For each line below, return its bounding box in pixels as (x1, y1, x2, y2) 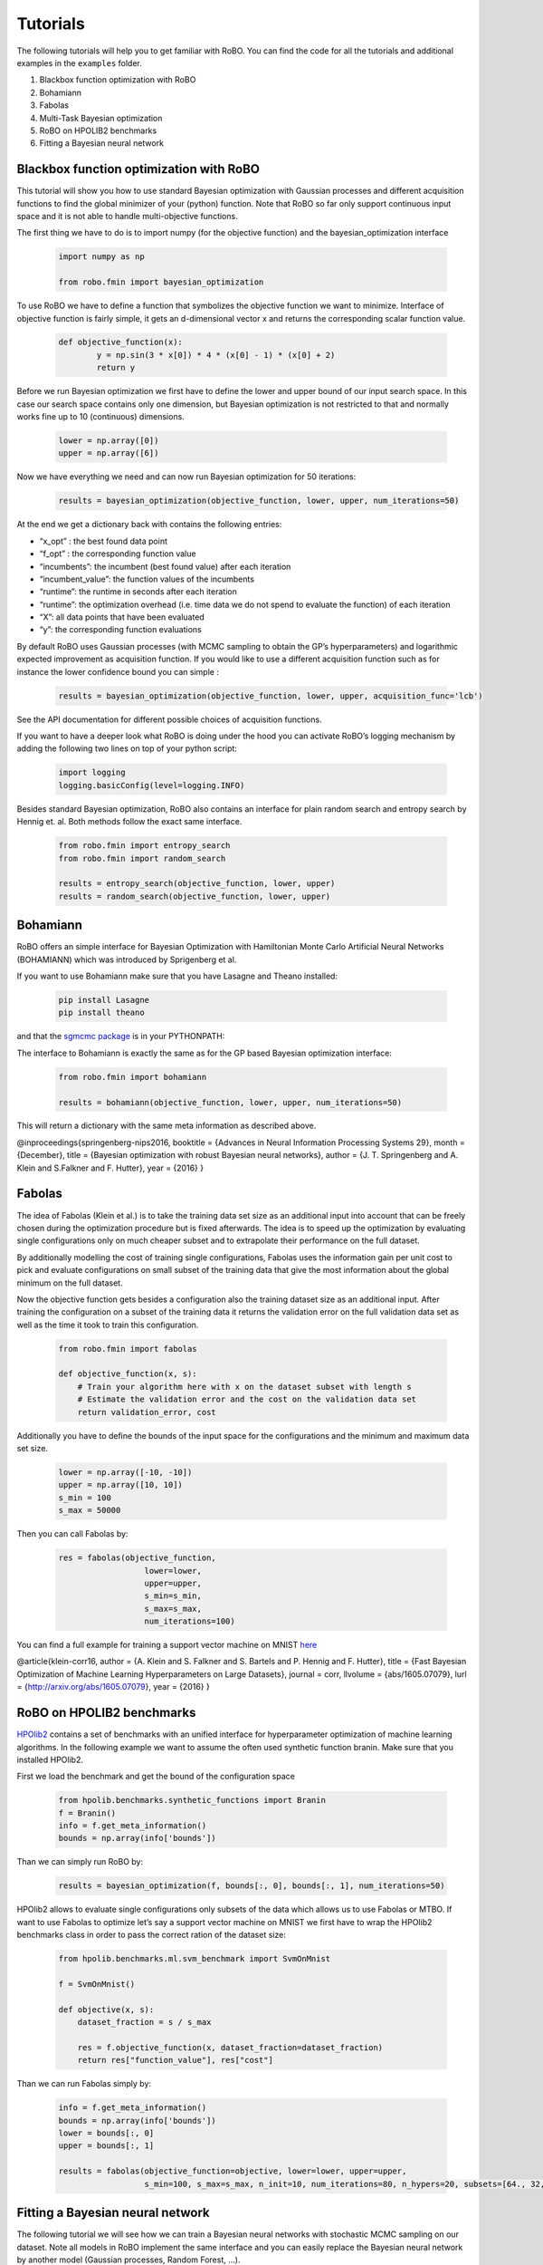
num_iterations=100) (144, 1616, 235, 1626)
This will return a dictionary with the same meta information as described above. (16, 1120, 317, 1132)
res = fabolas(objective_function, (58, 1553, 216, 1563)
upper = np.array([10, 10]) (58, 1479, 183, 1490)
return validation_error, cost (77, 1407, 216, 1417)
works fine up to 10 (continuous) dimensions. (16, 411, 185, 422)
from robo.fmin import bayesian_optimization (58, 277, 264, 287)
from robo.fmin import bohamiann (58, 1072, 207, 1082)
